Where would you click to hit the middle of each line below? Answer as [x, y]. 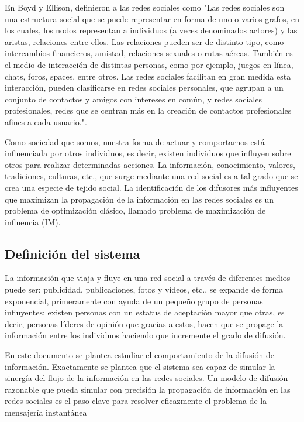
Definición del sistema [72, 253]
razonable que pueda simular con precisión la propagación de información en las [148, 389]
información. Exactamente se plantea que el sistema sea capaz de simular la [140, 366]
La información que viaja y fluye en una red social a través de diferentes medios [148, 278]
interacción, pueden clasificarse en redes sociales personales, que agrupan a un [144, 88]
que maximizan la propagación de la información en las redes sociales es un [139, 199]
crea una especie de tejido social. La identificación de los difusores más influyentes [151, 187]
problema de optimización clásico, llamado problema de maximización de [135, 210]
